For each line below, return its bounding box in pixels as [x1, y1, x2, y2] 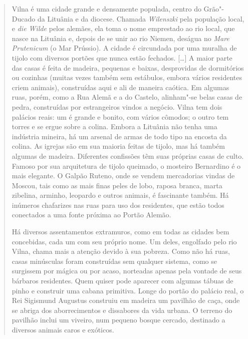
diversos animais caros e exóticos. [12, 324, 114, 334]
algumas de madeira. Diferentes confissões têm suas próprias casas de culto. [12, 150, 244, 161]
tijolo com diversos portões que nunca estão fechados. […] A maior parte [12, 52, 232, 63]
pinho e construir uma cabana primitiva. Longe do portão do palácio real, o [12, 285, 244, 295]
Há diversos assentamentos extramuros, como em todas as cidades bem [12, 226, 229, 237]
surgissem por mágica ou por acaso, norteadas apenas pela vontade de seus [12, 265, 242, 276]
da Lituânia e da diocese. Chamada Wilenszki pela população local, [37, 13, 244, 24]
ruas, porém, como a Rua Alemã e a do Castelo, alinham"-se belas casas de [12, 92, 242, 102]
